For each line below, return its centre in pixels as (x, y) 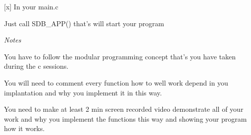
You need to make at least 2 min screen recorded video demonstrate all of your (124, 109)
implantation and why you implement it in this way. (83, 92)
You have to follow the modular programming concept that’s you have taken (120, 56)
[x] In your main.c (31, 6)
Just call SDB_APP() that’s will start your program (84, 23)
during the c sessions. (36, 66)
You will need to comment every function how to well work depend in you (116, 82)
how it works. (25, 128)
